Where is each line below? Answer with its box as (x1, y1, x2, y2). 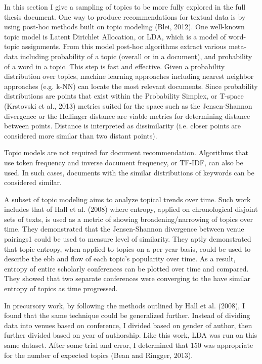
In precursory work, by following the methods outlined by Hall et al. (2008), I (4, 300, 245, 310)
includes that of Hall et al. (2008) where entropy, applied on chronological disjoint (4, 204, 258, 214)
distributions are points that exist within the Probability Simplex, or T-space (4, 90, 244, 101)
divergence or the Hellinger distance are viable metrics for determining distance (4, 110, 250, 121)
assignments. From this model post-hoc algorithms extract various (21, 41, 227, 52)
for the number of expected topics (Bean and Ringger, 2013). (4, 349, 193, 360)
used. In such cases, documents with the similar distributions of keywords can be (4, 167, 254, 177)
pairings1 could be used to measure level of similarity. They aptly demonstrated (4, 234, 251, 244)
